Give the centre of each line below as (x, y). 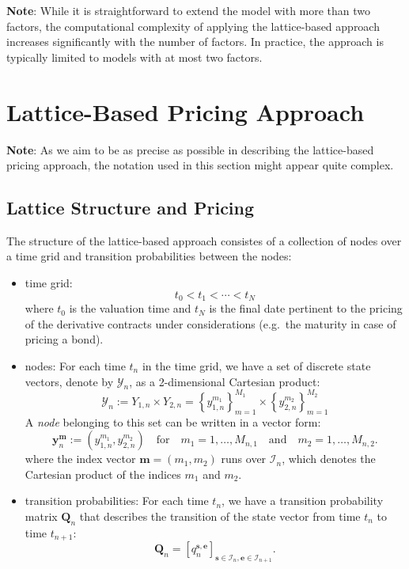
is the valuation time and (130, 308)
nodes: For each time (75, 365)
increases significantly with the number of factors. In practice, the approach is (195, 42)
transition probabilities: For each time (117, 501)
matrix (41, 516)
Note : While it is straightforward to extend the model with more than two (189, 10)
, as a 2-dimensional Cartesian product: (225, 381)
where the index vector (80, 459)
